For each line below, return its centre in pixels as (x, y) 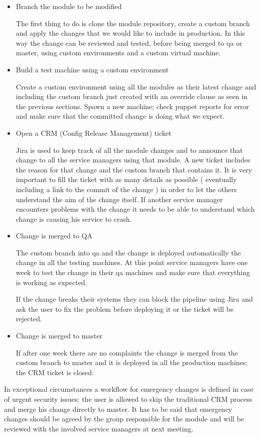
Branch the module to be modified (69, 6)
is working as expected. (51, 282)
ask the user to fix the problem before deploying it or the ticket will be (125, 309)
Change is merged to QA (54, 236)
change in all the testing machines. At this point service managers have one (132, 262)
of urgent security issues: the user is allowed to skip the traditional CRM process (128, 399)
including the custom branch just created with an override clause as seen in (132, 96)
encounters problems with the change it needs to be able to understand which (135, 209)
